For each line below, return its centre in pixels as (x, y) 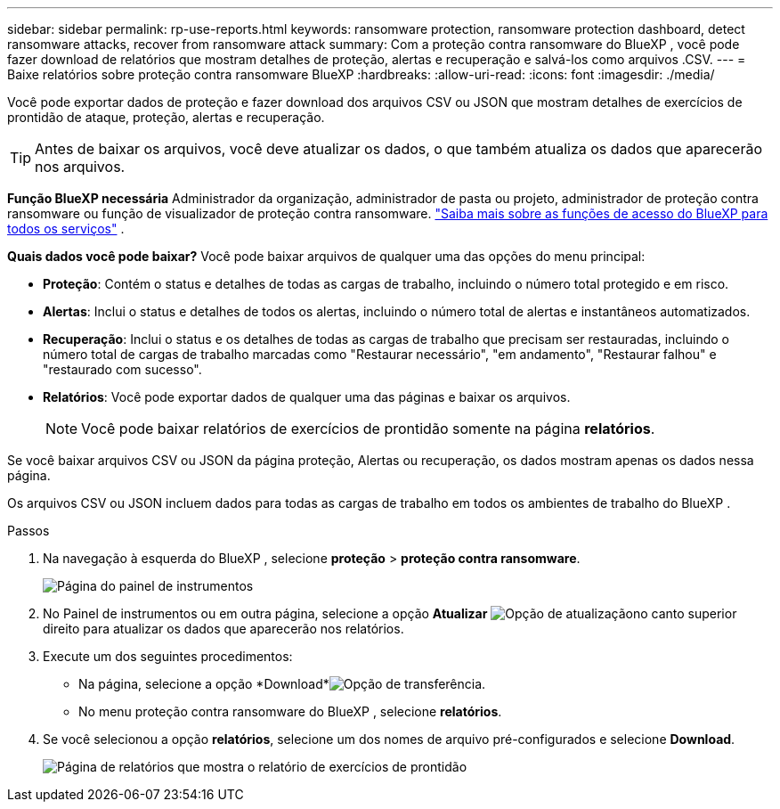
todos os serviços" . (66, 229)
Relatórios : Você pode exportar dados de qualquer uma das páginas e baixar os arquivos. (307, 397)
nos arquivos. (80, 167)
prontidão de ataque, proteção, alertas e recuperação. (166, 117)
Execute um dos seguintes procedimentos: (168, 656)
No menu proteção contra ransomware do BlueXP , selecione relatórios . (290, 711)
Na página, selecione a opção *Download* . (282, 684)
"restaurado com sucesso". (122, 369)
